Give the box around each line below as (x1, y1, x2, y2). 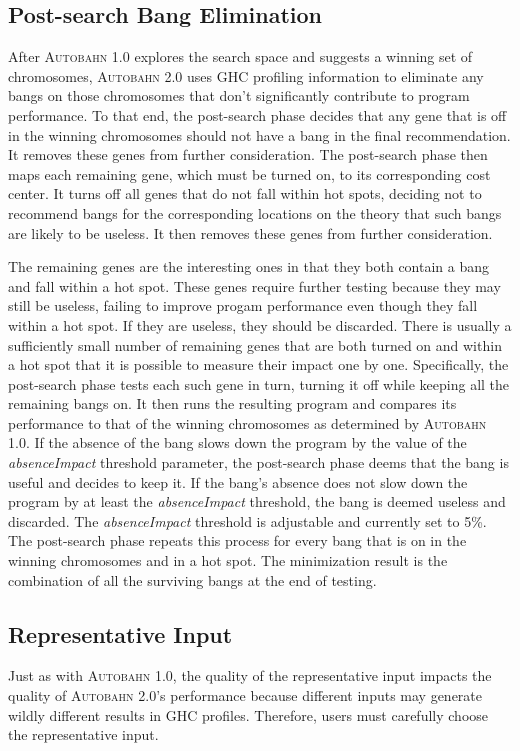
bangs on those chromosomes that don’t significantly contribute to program (8, 85, 470, 106)
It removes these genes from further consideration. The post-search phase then (8, 144, 488, 165)
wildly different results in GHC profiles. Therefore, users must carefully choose (8, 704, 489, 725)
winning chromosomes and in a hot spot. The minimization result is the (8, 550, 448, 571)
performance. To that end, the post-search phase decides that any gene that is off (8, 104, 507, 125)
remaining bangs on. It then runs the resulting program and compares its (8, 393, 457, 414)
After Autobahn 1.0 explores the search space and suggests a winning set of (8, 46, 473, 67)
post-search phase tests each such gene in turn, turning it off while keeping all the (8, 373, 510, 394)
